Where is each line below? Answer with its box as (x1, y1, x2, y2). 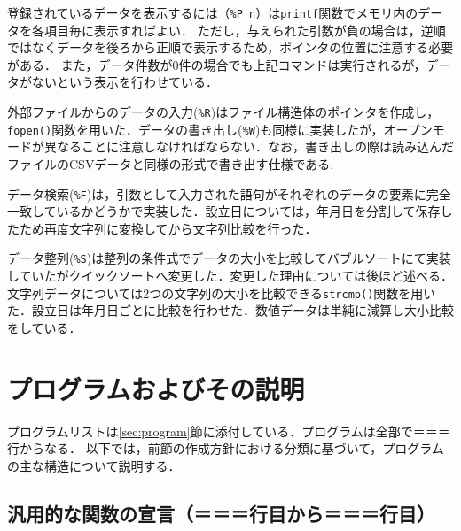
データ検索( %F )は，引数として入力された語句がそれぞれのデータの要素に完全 (7, 184, 451, 203)
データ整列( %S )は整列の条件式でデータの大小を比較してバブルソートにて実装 (7, 249, 451, 267)
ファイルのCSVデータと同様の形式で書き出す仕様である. (7, 154, 334, 173)
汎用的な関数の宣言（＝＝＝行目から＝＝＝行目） (7, 499, 435, 527)
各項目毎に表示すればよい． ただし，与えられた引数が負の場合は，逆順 (31, 20, 446, 39)
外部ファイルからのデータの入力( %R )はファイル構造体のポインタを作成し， (7, 103, 440, 121)
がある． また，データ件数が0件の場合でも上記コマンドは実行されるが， (7, 55, 426, 73)
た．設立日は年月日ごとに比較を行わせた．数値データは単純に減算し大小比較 (7, 301, 454, 319)
